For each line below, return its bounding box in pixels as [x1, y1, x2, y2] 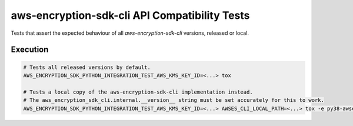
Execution [11, 45, 49, 55]
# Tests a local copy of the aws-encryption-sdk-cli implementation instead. [23, 88, 253, 95]
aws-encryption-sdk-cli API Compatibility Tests [11, 9, 250, 22]
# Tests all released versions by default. [23, 64, 151, 71]
